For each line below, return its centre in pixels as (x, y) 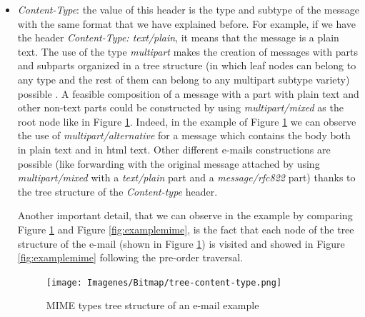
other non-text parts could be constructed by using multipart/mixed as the (180, 107)
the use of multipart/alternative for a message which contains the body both (184, 135)
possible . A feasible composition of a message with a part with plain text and (188, 93)
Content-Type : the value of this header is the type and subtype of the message (188, 9)
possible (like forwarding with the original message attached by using (169, 163)
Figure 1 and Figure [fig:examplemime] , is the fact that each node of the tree (186, 229)
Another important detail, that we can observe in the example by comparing (185, 215)
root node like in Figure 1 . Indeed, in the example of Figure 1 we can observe (187, 121)
